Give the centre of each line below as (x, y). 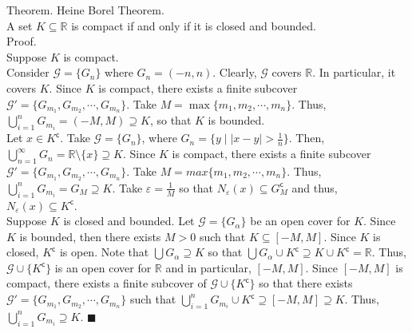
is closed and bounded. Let (129, 221)
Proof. (22, 41)
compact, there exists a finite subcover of (107, 283)
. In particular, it (354, 72)
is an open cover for (103, 267)
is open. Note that (104, 252)
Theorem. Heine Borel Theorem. (85, 10)
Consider (28, 72)
